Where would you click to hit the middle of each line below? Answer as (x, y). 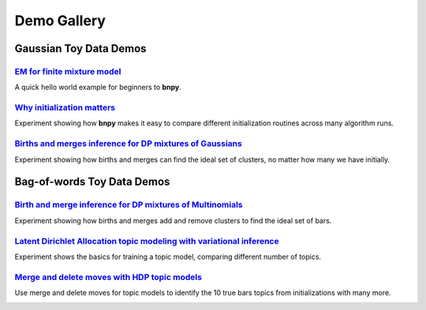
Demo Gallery (60, 21)
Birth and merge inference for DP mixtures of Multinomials (129, 205)
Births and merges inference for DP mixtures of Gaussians (128, 144)
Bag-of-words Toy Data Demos (92, 182)
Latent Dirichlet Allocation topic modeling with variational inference (147, 241)
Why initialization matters (65, 108)
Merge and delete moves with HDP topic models (108, 277)
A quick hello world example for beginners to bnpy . (98, 88)
